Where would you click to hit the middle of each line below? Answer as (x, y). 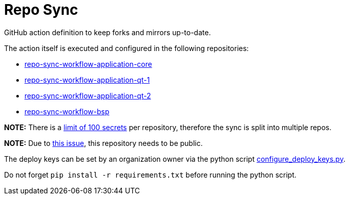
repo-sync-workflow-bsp (67, 111)
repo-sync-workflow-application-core (88, 64)
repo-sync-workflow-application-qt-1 (87, 80)
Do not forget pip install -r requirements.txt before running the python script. (150, 175)
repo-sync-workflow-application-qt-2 (88, 95)
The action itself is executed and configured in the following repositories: (127, 48)
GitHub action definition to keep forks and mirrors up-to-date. (108, 32)
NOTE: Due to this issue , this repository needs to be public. (103, 143)
